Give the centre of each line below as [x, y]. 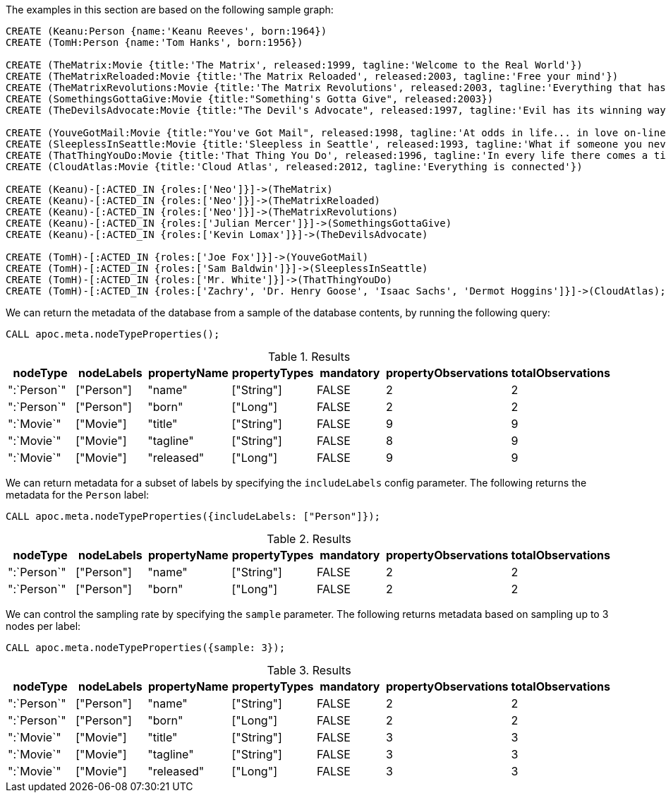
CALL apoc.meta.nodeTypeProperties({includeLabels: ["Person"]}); [193, 516]
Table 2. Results [309, 539]
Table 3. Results [309, 670]
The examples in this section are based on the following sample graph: [170, 10]
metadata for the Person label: [78, 495]
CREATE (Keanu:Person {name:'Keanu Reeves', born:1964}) [166, 31]
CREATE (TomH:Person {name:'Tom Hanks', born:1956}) [155, 42]
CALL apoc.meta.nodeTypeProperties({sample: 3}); [146, 648]
